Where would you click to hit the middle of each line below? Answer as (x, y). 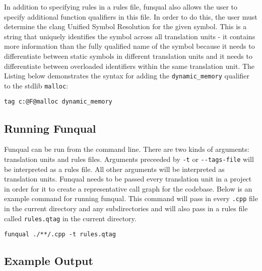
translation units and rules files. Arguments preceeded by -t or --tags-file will (129, 159)
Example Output (49, 261)
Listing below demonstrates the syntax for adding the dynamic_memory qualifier (127, 76)
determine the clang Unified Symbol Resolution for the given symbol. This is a (125, 26)
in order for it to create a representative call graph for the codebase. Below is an (128, 188)
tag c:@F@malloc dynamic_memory (58, 102)
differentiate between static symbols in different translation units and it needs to (128, 56)
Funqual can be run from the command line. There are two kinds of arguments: (127, 149)
